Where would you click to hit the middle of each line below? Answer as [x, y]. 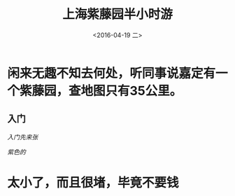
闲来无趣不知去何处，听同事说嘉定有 [112, 73]
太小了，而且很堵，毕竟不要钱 [93, 182]
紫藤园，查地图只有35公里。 [101, 91]
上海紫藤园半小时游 [117, 14]
